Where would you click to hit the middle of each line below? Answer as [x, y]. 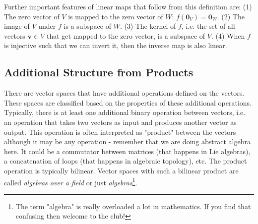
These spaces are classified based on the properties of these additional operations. [128, 102]
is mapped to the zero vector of [116, 16]
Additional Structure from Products [99, 72]
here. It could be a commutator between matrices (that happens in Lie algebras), [127, 151]
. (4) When [228, 35]
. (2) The [231, 16]
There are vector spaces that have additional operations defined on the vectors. [124, 93]
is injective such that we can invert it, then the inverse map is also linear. [116, 45]
